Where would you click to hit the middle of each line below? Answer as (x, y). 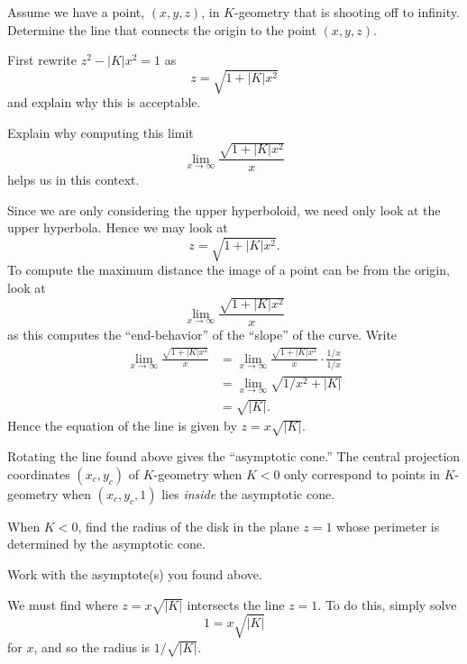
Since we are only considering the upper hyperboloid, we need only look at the (224, 209)
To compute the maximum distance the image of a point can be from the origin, (229, 270)
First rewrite (42, 60)
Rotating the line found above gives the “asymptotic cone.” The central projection (234, 456)
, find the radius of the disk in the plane (188, 526)
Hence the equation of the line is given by (122, 426)
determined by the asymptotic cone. (106, 544)
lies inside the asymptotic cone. (248, 493)
